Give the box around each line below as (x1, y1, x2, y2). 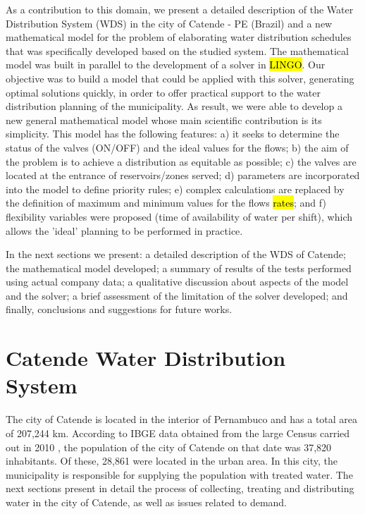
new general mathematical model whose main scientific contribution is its (6, 112, 322, 127)
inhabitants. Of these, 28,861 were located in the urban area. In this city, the (6, 453, 338, 468)
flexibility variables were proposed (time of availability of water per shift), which (6, 209, 352, 224)
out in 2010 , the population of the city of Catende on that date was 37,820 (6, 439, 332, 454)
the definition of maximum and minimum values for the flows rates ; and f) (6, 195, 326, 210)
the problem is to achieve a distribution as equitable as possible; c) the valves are (6, 154, 357, 169)
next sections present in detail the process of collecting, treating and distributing (6, 481, 354, 496)
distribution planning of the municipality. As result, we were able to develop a (6, 99, 342, 114)
